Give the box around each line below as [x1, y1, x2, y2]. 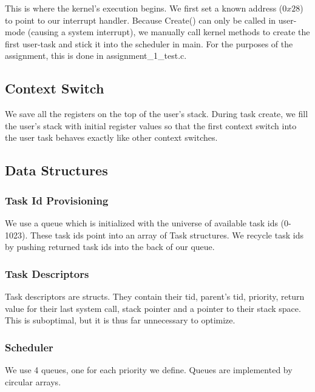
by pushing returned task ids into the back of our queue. [5, 240, 215, 253]
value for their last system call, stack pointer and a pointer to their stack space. [5, 302, 301, 314]
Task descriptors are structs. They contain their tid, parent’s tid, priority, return [5, 289, 305, 302]
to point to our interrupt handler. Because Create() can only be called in [5, 13, 276, 26]
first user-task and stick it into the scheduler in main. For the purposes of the [5, 37, 293, 50]
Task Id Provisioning [5, 192, 109, 208]
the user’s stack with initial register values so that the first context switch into [5, 119, 297, 132]
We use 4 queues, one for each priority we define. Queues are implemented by [5, 363, 293, 376]
